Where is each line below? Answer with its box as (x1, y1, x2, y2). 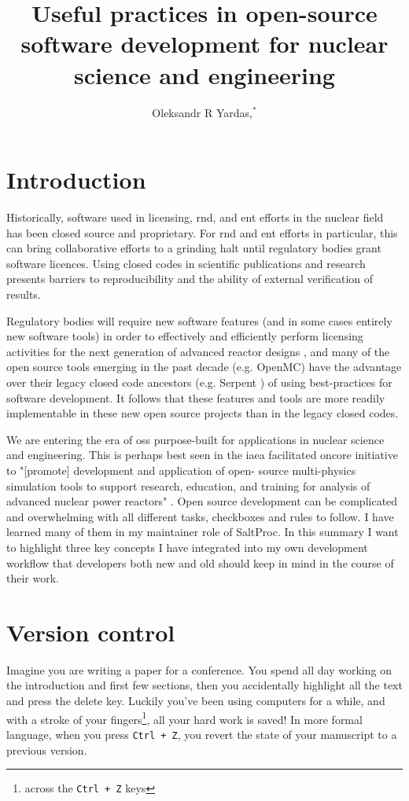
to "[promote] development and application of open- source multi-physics (6, 461, 356, 478)
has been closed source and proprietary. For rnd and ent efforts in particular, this (6, 224, 398, 241)
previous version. (6, 741, 87, 758)
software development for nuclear (20, 28, 389, 60)
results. (6, 286, 41, 302)
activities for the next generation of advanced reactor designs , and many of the (6, 343, 390, 359)
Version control (6, 615, 175, 648)
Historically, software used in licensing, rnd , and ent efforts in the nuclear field (6, 209, 384, 226)
